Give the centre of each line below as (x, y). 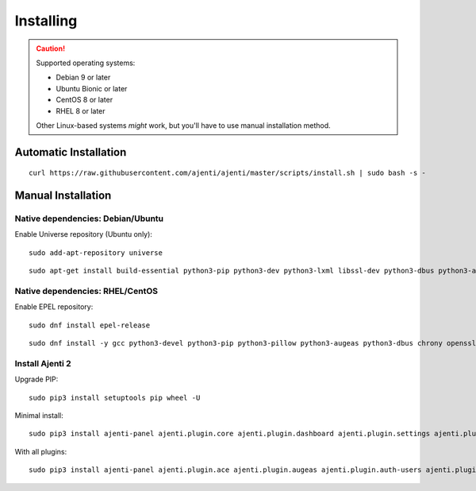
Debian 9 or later (83, 77)
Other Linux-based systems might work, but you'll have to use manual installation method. (183, 125)
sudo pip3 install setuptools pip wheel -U (115, 398)
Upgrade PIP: (36, 379)
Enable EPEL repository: (54, 307)
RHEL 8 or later (81, 110)
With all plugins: (41, 451)
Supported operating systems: (86, 63)
